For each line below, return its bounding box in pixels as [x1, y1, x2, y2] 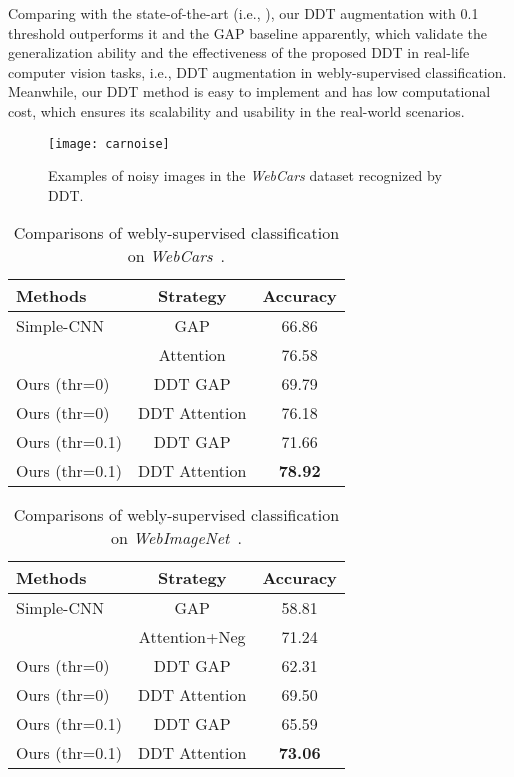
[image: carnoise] [48, 136, 170, 151]
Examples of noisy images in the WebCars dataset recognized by [48, 165, 442, 186]
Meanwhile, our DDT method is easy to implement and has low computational [8, 81, 491, 102]
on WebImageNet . [110, 526, 242, 550]
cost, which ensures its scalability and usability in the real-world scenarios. [8, 100, 465, 121]
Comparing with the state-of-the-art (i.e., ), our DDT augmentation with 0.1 [8, 3, 479, 23]
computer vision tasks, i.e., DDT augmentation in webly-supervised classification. [8, 61, 507, 82]
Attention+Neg [138, 625, 246, 649]
